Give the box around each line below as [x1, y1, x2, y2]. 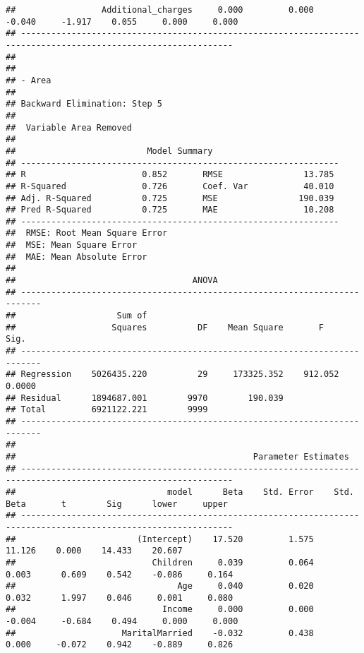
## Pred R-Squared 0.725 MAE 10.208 [6, 205, 334, 215]
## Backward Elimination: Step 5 [6, 99, 162, 109]
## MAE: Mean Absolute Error [6, 251, 147, 262]
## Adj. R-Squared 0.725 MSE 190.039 [6, 193, 334, 203]
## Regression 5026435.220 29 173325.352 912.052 [6, 369, 339, 380]
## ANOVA [6, 275, 218, 286]
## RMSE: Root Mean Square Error [6, 228, 168, 239]
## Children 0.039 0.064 [6, 557, 314, 568]
